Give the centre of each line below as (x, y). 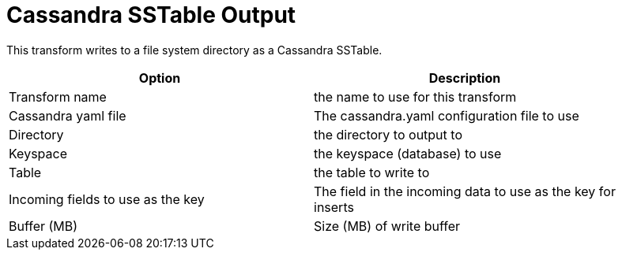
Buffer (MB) (43, 226)
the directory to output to (388, 134)
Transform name (58, 96)
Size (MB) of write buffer (387, 226)
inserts (334, 207)
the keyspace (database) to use (408, 153)
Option (160, 78)
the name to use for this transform (415, 96)
